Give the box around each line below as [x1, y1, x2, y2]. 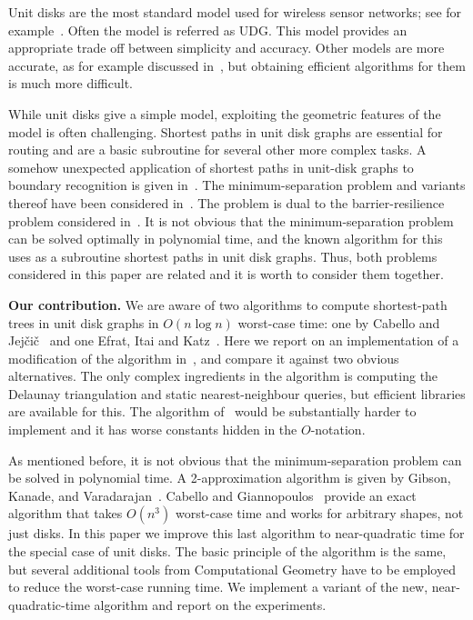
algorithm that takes [8, 504, 123, 523]
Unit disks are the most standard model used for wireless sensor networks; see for [8, 3, 462, 21]
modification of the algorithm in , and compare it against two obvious [8, 348, 399, 367]
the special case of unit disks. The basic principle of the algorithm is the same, [8, 542, 447, 561]
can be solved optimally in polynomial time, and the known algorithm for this [8, 229, 443, 248]
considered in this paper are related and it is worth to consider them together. [8, 265, 444, 284]
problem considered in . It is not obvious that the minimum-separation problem [8, 211, 454, 230]
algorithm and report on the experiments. [94, 595, 327, 614]
